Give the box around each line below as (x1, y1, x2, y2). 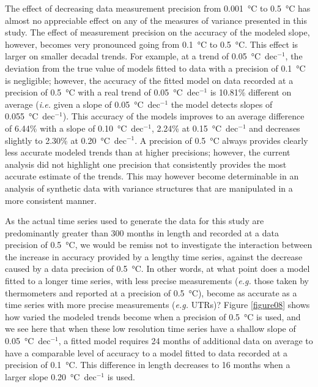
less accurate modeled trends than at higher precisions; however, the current (5, 146, 290, 159)
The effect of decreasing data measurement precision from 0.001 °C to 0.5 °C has (5, 2, 311, 14)
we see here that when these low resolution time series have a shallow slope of (5, 322, 296, 335)
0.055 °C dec (5, 110, 55, 122)
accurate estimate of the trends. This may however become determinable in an (5, 170, 299, 182)
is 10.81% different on (210, 86, 292, 99)
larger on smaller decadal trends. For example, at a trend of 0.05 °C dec (5, 50, 278, 62)
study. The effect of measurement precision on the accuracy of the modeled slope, (5, 26, 310, 39)
